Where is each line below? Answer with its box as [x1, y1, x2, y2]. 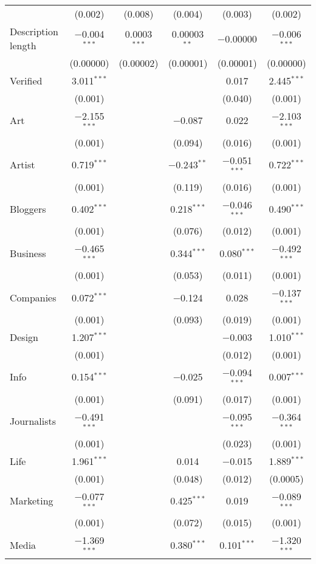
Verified [10, 74, 43, 88]
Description [10, 24, 58, 38]
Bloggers [10, 201, 46, 216]
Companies [10, 290, 57, 304]
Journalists [10, 414, 57, 428]
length [10, 38, 36, 52]
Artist [10, 157, 35, 172]
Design [10, 329, 38, 344]
